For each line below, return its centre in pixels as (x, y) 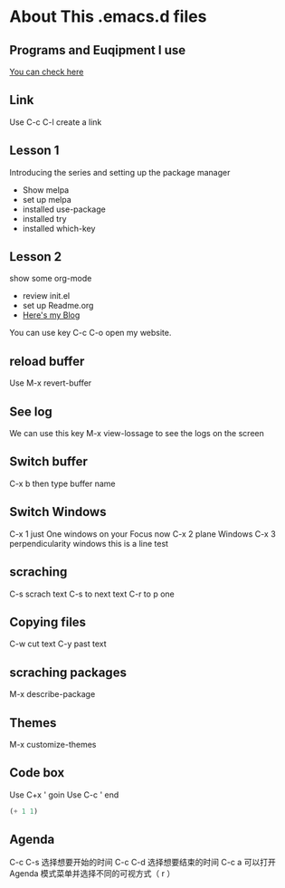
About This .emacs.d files (108, 17)
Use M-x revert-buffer (51, 383)
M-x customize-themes (53, 744)
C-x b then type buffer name (62, 483)
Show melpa (46, 190)
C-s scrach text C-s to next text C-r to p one (92, 594)
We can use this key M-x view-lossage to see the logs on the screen (137, 434)
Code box (37, 773)
